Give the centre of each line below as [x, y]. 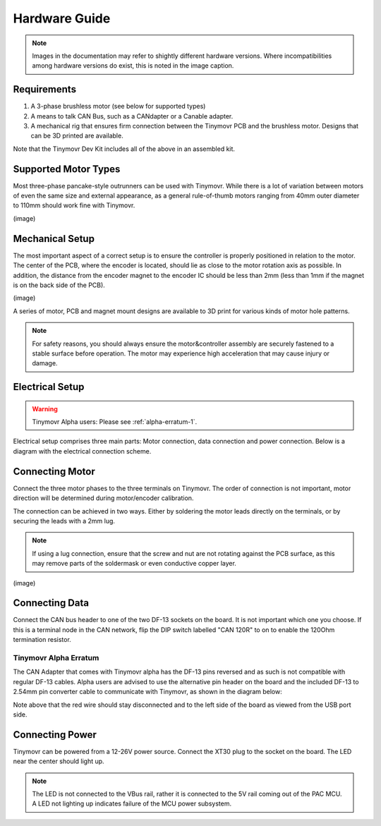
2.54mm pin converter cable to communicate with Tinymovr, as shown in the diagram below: [147, 692]
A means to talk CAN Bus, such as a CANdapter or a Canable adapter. [132, 116]
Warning [45, 408]
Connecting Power [55, 735]
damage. [45, 363]
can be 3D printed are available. [77, 136]
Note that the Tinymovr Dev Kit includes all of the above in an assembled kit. [124, 149]
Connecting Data [51, 603]
